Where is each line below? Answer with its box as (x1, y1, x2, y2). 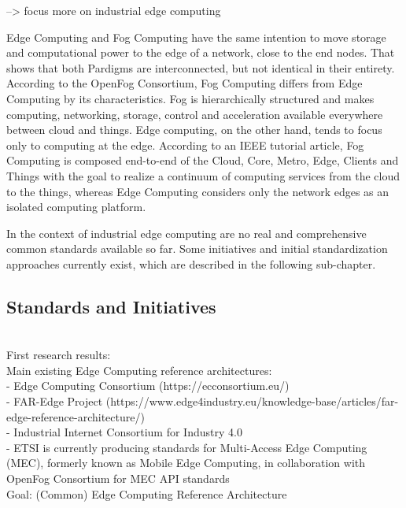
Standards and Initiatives (6, 294, 216, 318)
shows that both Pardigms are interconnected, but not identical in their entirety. (6, 59, 395, 76)
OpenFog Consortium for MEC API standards (6, 470, 230, 487)
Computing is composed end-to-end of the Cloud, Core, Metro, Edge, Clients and (6, 152, 399, 169)
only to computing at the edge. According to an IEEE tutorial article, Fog (6, 136, 364, 153)
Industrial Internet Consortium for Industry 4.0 (13, 424, 242, 440)
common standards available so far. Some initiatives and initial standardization (6, 240, 388, 257)
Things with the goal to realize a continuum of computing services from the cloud (6, 167, 400, 184)
